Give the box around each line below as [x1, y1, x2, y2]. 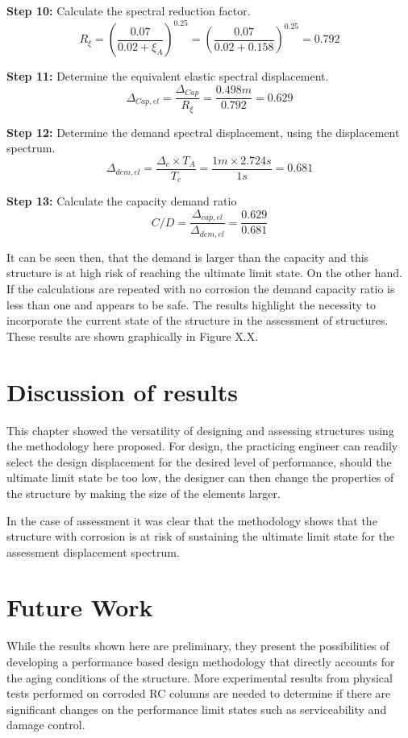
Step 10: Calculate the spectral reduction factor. [6, 2, 251, 19]
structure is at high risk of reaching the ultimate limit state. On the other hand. [6, 264, 402, 281]
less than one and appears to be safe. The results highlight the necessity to [6, 296, 376, 313]
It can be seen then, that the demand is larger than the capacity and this [6, 248, 369, 265]
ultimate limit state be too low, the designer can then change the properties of [6, 469, 394, 486]
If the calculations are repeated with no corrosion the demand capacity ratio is [6, 280, 395, 297]
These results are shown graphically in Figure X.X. [6, 327, 259, 344]
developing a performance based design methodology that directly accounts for [6, 653, 395, 670]
